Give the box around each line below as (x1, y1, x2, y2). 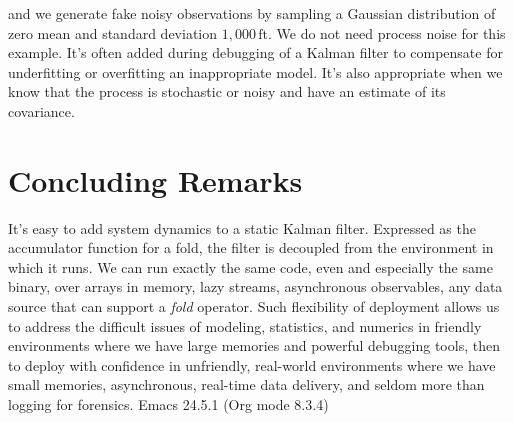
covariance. (8, 100, 75, 121)
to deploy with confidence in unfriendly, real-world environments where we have (8, 354, 496, 375)
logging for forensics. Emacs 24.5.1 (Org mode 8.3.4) (8, 394, 329, 415)
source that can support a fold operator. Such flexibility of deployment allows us (8, 296, 500, 317)
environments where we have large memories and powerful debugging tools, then (8, 335, 500, 356)
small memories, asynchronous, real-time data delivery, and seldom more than (8, 374, 485, 395)
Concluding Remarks (8, 159, 303, 200)
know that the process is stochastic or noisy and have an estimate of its (8, 81, 446, 102)
